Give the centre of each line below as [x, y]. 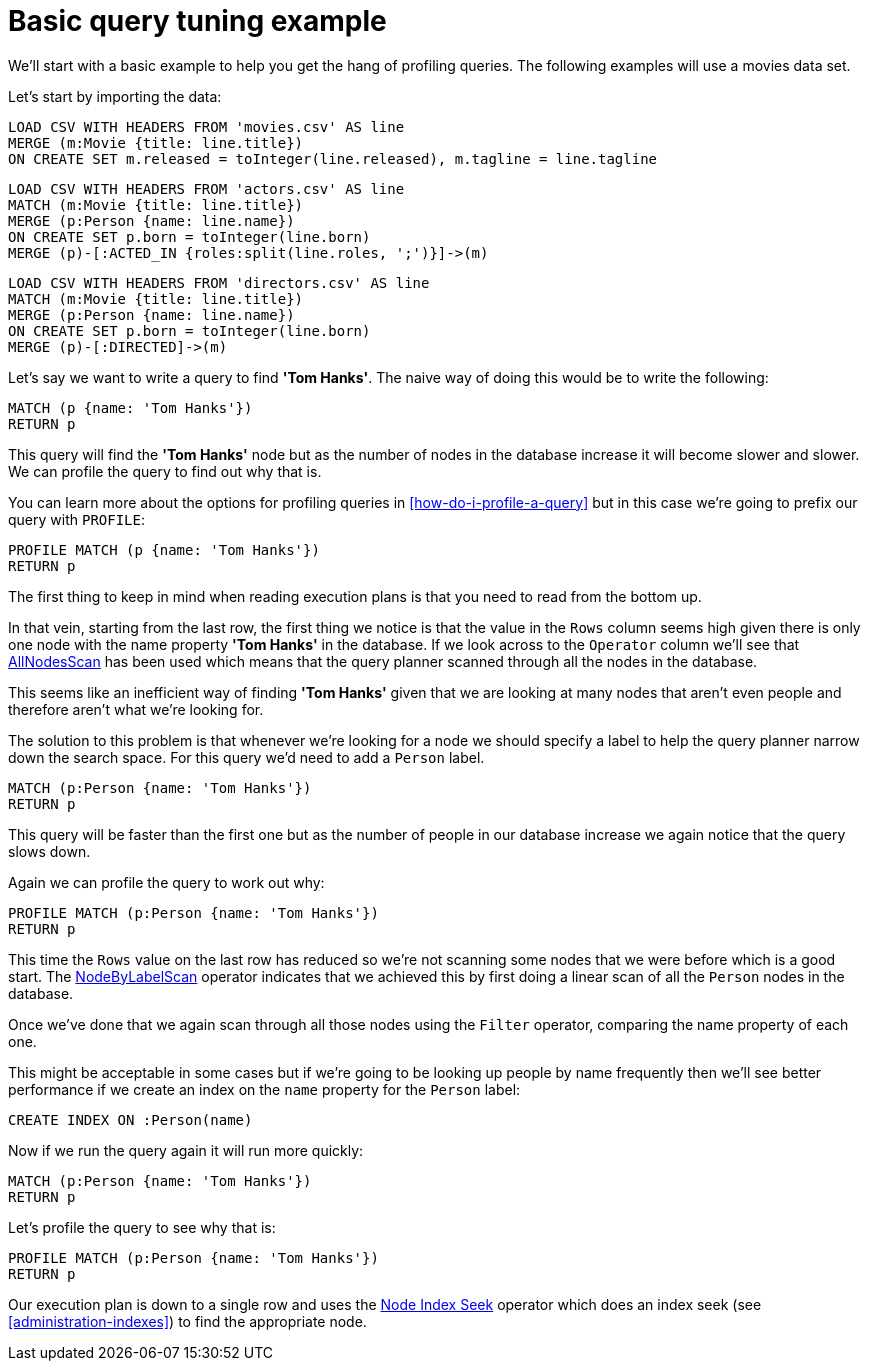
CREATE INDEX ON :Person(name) [130, 1119]
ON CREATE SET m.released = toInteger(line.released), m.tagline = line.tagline [333, 158]
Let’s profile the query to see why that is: [142, 1227]
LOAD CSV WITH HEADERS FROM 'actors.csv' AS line [206, 188]
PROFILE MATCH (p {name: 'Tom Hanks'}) [164, 549]
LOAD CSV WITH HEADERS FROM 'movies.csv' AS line [206, 126]
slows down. [49, 851]
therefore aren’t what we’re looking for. [136, 709]
